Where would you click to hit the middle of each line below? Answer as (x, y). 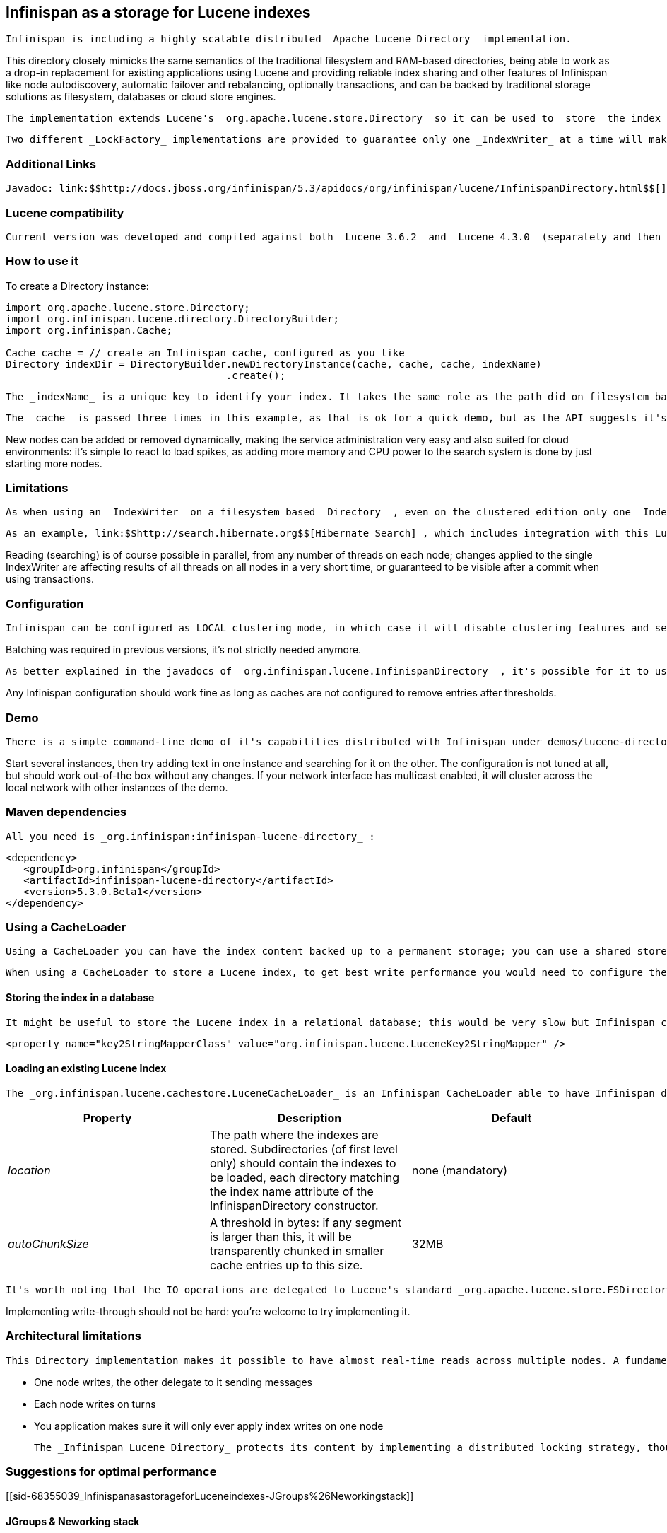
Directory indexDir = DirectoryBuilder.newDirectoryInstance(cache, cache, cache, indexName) (274, 364)
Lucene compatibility (65, 212)
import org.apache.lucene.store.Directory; (128, 307)
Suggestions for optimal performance (111, 1471)
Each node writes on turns (95, 1404)
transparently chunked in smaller (297, 1251)
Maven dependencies (66, 812)
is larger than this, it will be (281, 1236)
